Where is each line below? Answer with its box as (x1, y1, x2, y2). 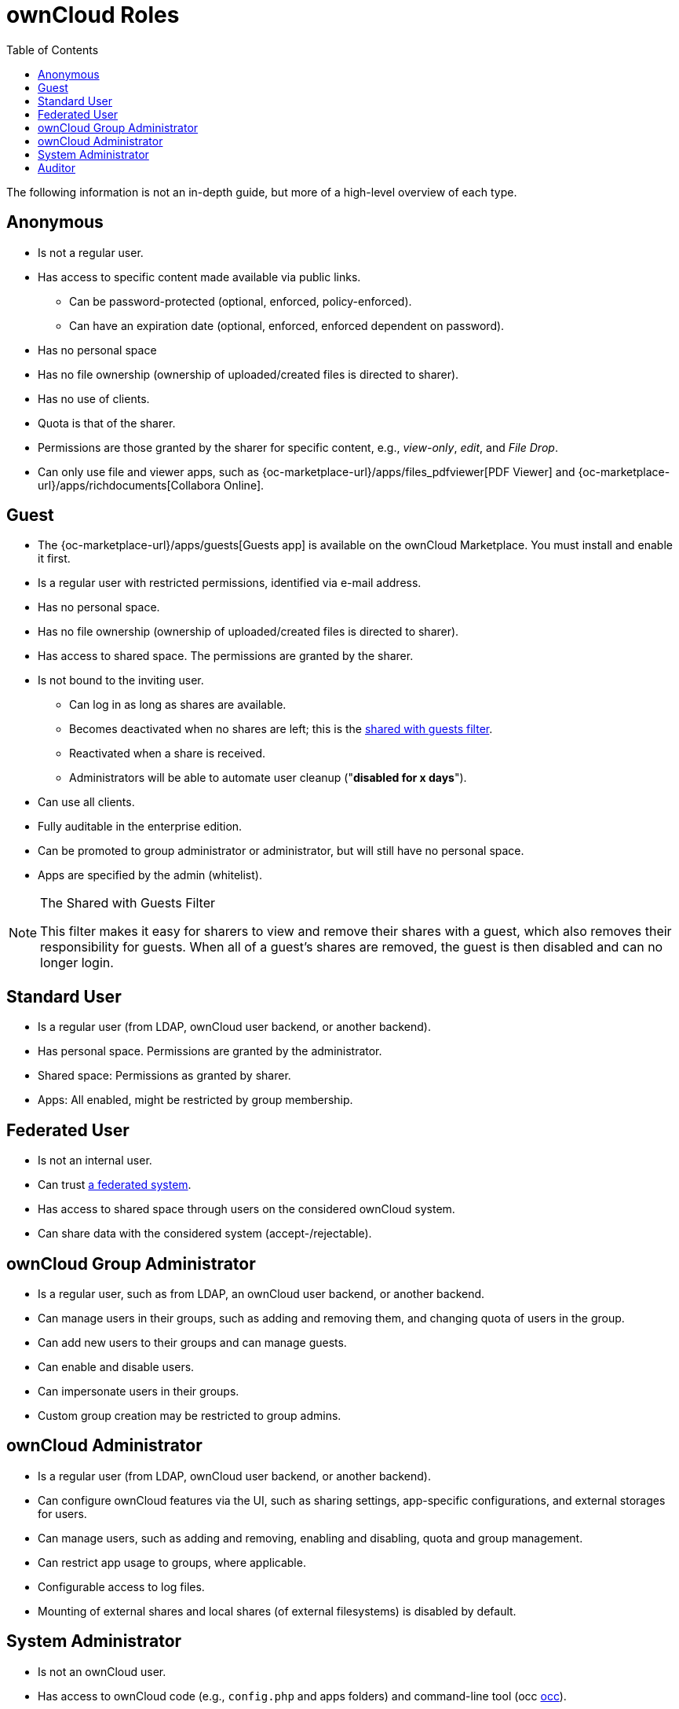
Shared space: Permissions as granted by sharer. (38, 1069, 291, 1083)
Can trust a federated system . (38, 1178, 192, 1192)
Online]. (223, 478, 265, 492)
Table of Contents (6, 42, 99, 57)
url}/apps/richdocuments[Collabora (38, 478, 221, 492)
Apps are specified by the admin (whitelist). (38, 868, 262, 882)
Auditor (38, 160, 76, 174)
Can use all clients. (38, 795, 135, 809)
